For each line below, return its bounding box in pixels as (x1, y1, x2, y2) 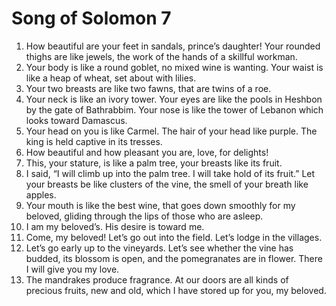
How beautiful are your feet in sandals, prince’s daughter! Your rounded (25, 40, 321, 52)
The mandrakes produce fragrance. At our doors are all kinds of (25, 273, 289, 286)
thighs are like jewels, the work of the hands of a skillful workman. (25, 50, 298, 62)
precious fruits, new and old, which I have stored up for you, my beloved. (25, 284, 327, 296)
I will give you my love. (25, 263, 120, 275)
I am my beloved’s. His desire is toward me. (25, 220, 205, 232)
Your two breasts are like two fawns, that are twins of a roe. (25, 82, 272, 94)
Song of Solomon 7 (11, 7, 172, 30)
